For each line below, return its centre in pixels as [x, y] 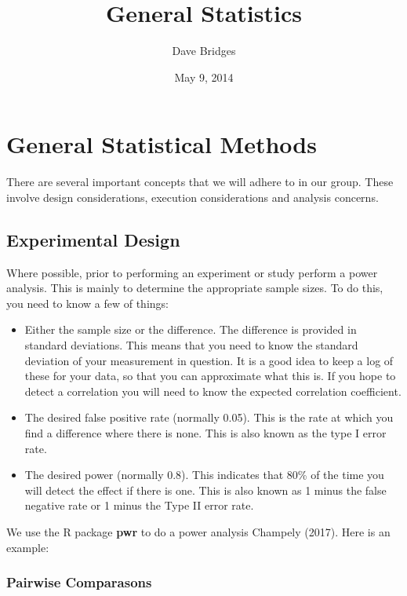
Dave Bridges [204, 51]
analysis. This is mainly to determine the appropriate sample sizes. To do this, [195, 288]
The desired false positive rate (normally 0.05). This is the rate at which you [209, 417]
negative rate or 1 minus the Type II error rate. [139, 505]
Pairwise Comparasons [79, 582]
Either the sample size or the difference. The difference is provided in [191, 329]
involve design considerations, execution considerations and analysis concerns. [193, 197]
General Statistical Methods [162, 144]
